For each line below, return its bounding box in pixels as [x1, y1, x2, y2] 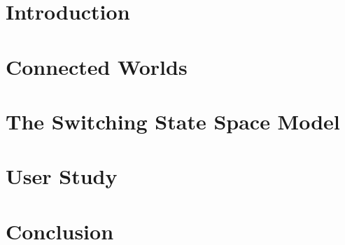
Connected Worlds [6, 52, 188, 80]
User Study [6, 162, 118, 190]
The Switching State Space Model [6, 106, 340, 135]
